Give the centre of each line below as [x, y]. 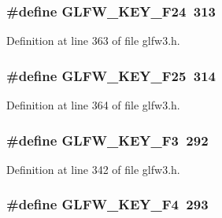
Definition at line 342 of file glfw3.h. [93, 169]
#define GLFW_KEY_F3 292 [107, 140]
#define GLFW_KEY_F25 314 [111, 75]
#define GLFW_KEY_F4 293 [107, 204]
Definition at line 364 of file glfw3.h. [93, 105]
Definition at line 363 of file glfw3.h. [93, 41]
